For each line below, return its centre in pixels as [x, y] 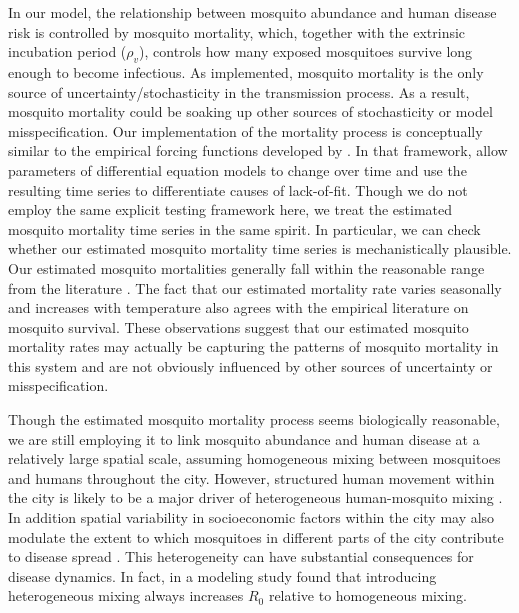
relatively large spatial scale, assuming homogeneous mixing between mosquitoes [254, 458]
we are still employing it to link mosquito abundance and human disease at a [244, 438]
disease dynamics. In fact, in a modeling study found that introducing [222, 575]
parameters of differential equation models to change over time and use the [237, 169]
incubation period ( [67, 51]
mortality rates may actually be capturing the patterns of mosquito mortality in [253, 346]
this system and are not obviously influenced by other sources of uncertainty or [250, 365]
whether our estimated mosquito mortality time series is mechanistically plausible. [260, 248]
